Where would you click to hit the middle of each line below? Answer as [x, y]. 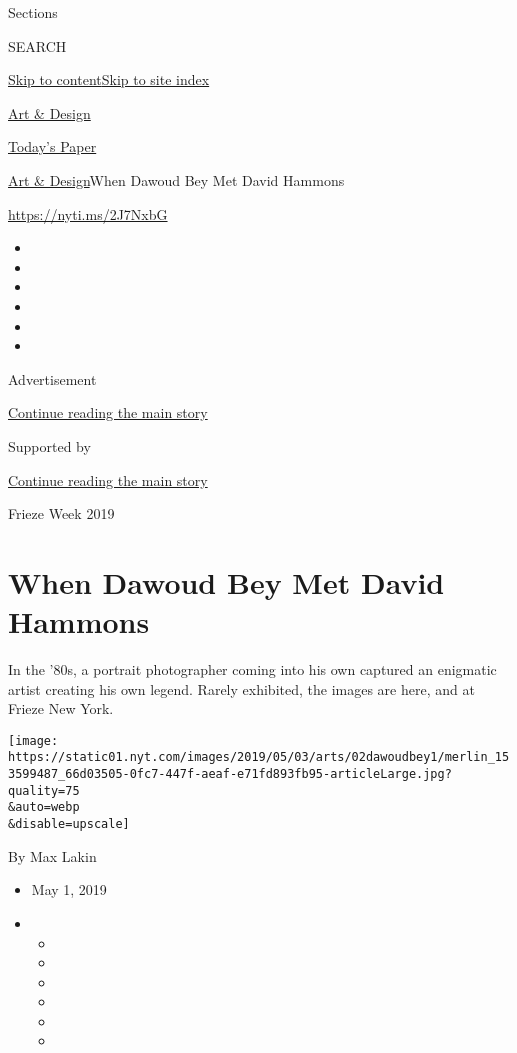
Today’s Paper [52, 146]
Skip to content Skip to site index [109, 79]
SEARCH [37, 45]
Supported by [49, 445]
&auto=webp [44, 807]
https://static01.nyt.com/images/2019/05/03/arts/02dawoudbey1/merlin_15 [259, 757]
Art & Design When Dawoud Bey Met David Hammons [176, 179]
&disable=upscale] [69, 824]
